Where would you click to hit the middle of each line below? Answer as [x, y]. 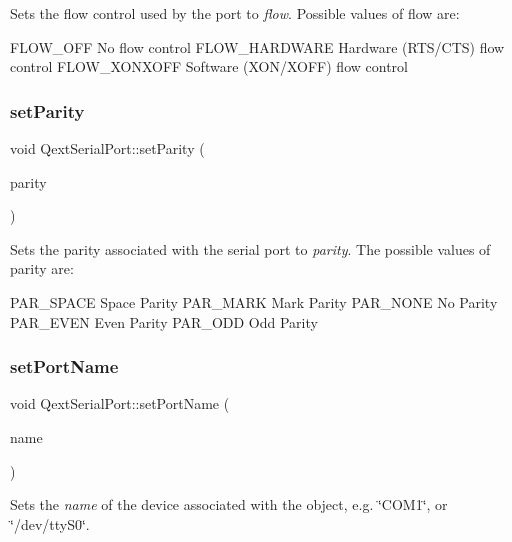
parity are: [42, 268]
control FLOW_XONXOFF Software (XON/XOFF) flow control [209, 66]
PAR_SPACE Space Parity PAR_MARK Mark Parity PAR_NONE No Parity [254, 301]
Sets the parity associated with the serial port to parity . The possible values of [250, 248]
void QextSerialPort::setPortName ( [120, 403]
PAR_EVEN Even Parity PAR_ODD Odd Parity [164, 321]
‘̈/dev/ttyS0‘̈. [50, 523]
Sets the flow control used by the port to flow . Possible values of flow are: [235, 13]
